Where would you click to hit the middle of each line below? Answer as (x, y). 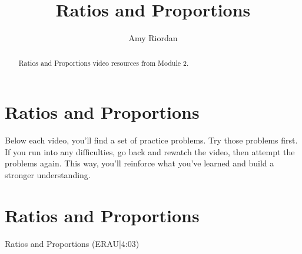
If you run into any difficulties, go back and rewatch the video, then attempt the (150, 151)
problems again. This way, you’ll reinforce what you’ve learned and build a (140, 163)
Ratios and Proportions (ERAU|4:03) (72, 243)
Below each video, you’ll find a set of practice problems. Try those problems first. (151, 140)
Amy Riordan (153, 38)
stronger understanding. (48, 174)
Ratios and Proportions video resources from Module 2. (104, 63)
